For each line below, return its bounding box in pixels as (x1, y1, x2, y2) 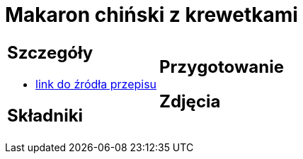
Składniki (7, 105, 84, 126)
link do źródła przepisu (35, 76, 157, 91)
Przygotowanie (159, 56, 284, 77)
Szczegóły (7, 42, 93, 63)
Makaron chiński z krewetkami (5, 3, 298, 27)
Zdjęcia (159, 90, 221, 112)
